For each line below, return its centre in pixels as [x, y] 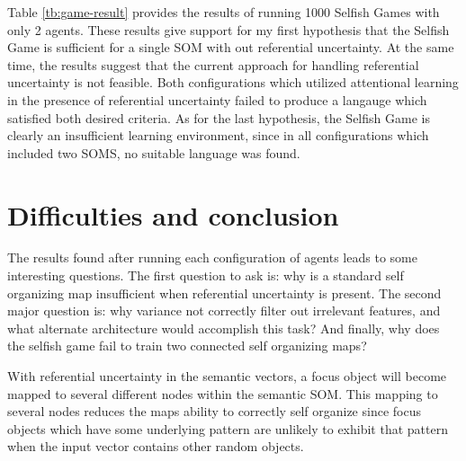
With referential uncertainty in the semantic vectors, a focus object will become [227, 376]
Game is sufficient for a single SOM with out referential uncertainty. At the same [231, 47]
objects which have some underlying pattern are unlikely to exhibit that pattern [228, 428]
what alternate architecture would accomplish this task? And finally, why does [224, 328]
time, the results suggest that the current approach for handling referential [213, 64]
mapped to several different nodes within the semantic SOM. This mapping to [223, 393]
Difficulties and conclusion [173, 214]
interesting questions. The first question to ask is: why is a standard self [206, 275]
